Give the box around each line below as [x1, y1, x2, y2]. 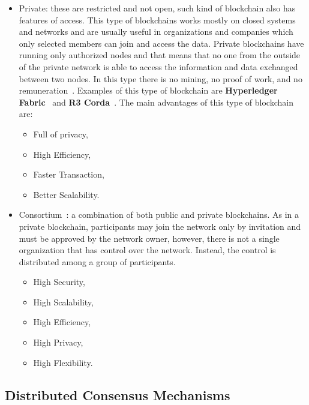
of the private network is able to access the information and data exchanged [19, 60, 298, 73]
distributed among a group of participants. [19, 255, 176, 268]
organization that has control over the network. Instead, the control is [19, 244, 276, 256]
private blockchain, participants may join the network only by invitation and [19, 220, 301, 232]
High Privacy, [33, 336, 83, 349]
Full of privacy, [33, 127, 88, 140]
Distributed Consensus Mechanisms [5, 385, 230, 404]
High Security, [33, 275, 85, 288]
